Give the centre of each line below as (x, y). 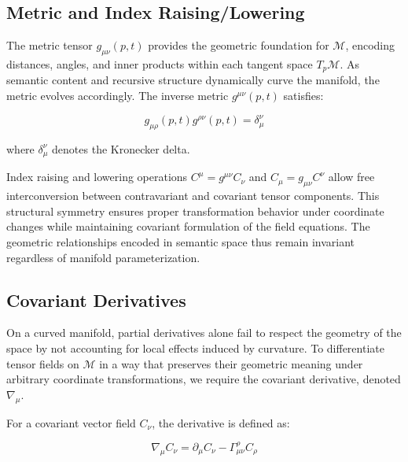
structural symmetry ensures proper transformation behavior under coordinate (195, 211)
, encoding (370, 45)
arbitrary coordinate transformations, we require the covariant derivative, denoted (204, 379)
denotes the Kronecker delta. (121, 148)
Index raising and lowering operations (97, 177)
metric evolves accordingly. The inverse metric (118, 96)
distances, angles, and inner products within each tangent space (160, 64)
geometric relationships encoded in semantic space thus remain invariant (181, 241)
